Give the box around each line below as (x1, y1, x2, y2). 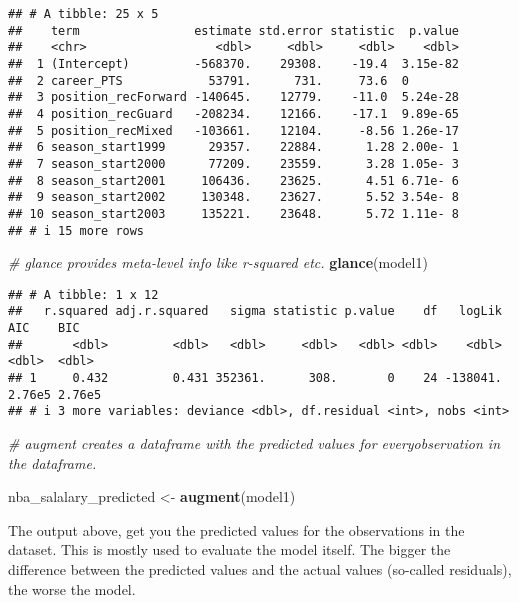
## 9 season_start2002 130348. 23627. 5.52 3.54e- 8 (8, 190, 460, 205)
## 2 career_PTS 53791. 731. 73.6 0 (8, 73, 409, 88)
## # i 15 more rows (8, 223, 145, 238)
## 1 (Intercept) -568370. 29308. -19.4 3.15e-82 (8, 56, 460, 71)
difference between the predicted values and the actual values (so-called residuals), (8, 559, 512, 579)
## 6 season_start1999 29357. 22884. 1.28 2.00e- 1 (8, 140, 460, 155)
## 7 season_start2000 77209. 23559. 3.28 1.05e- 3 (8, 156, 460, 171)
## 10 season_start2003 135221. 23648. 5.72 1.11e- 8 (8, 206, 460, 221)
